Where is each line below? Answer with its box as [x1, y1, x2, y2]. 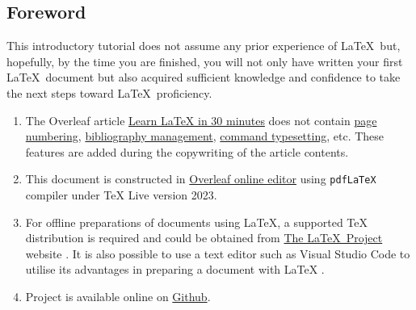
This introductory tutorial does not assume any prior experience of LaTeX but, [6, 37, 401, 54]
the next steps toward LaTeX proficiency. [6, 84, 212, 101]
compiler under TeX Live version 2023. [25, 186, 217, 203]
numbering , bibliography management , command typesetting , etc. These [25, 128, 384, 145]
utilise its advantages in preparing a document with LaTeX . [25, 261, 325, 278]
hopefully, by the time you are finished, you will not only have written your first [6, 52, 403, 69]
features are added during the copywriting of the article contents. [25, 143, 349, 160]
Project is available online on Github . [25, 287, 211, 304]
